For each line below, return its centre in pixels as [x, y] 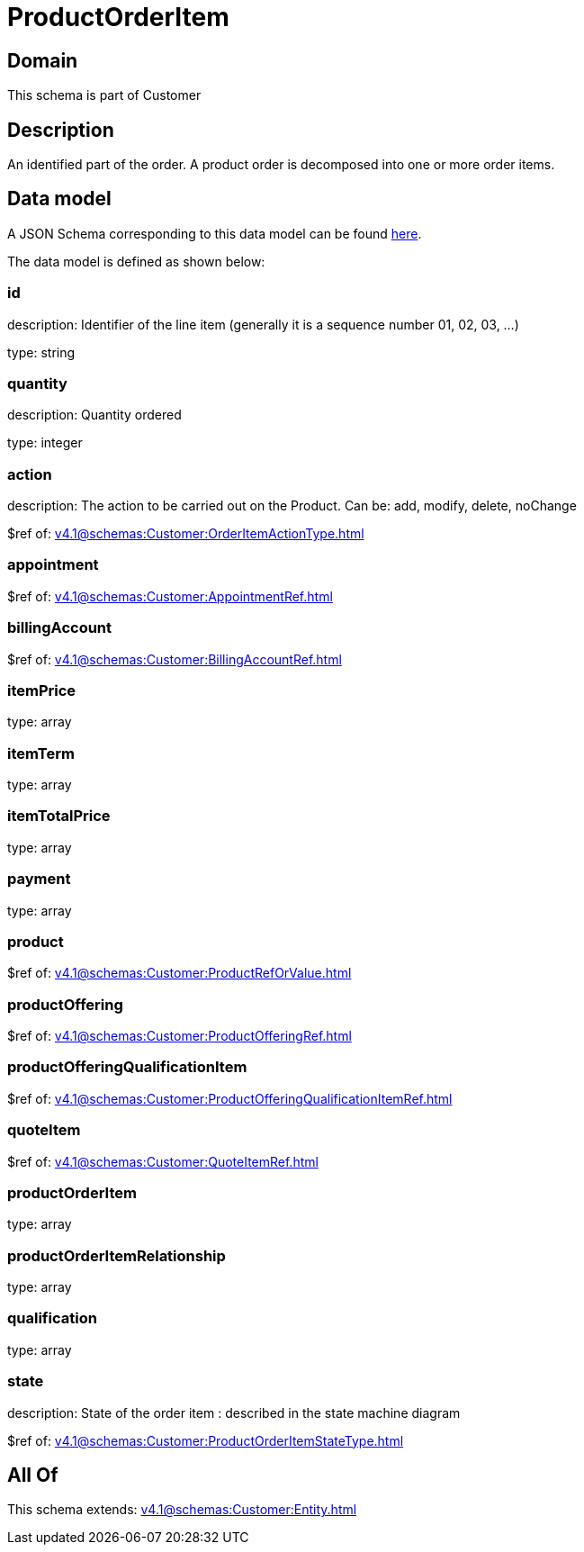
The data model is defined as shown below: [136, 261]
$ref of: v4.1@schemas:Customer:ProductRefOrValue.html [180, 973]
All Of [33, 1475]
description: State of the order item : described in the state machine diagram [234, 1412]
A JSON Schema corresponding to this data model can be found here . [215, 233]
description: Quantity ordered [94, 415]
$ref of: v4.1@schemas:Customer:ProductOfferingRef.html [180, 1036]
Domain [43, 60]
